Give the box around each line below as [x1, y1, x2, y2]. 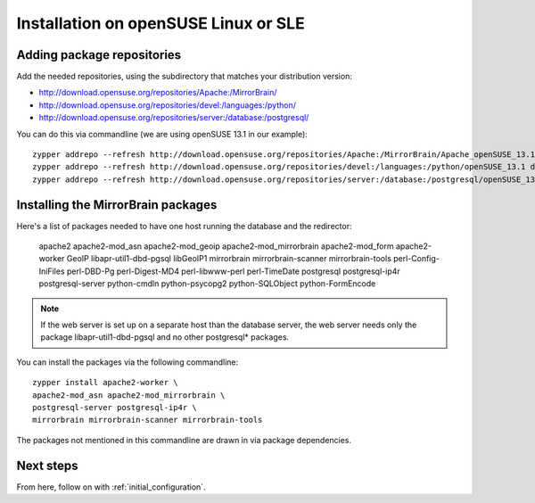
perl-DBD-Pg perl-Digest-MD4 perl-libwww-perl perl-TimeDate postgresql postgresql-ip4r [66, 266, 400, 276]
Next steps [16, 458, 78, 473]
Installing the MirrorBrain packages [16, 197, 218, 212]
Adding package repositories [16, 47, 182, 62]
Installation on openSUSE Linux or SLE [16, 13, 305, 33]
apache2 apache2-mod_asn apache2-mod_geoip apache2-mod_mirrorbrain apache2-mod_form [38, 241, 394, 251]
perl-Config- [392, 253, 440, 264]
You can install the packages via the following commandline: [16, 357, 239, 367]
